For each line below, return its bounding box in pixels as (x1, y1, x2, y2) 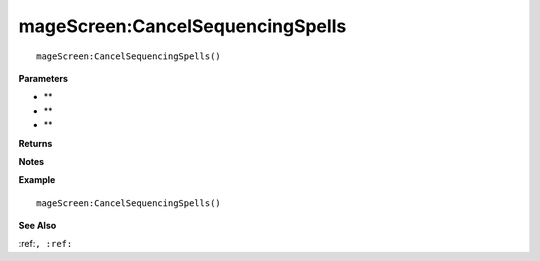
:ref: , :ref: (18, 238, 73, 250)
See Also (18, 220, 57, 232)
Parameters (18, 72, 69, 84)
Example (18, 174, 56, 186)
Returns (18, 137, 53, 149)
